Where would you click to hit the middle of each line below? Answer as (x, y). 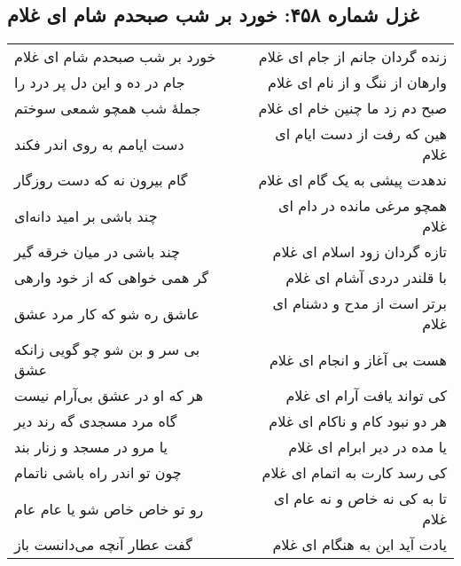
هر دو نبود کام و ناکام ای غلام (358, 421)
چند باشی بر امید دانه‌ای (86, 216)
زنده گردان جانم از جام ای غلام (352, 57)
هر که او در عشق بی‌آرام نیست (109, 396)
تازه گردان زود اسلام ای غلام (359, 252)
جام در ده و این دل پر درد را (100, 83)
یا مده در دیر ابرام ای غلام (367, 447)
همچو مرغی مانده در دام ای (363, 206)
